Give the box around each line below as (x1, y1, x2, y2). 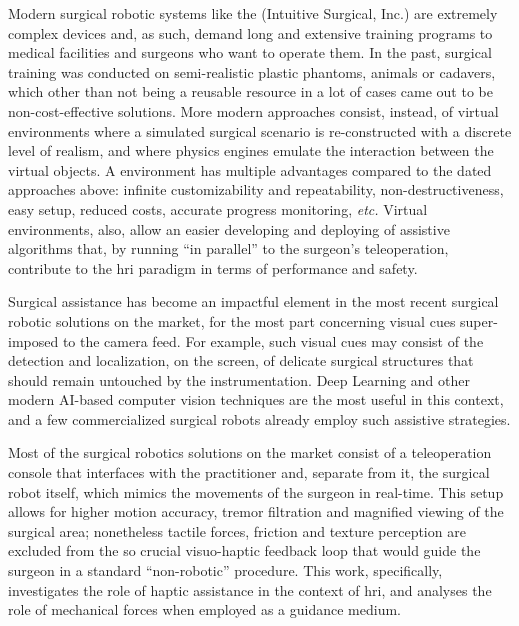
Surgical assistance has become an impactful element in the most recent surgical (8, 291, 499, 312)
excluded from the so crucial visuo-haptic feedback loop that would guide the (8, 540, 481, 561)
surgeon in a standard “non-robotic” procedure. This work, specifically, (8, 560, 443, 581)
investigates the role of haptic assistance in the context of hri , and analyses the (8, 579, 492, 600)
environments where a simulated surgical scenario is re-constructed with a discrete (8, 120, 512, 141)
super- (460, 310, 498, 331)
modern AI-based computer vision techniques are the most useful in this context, (8, 389, 504, 410)
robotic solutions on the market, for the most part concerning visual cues (8, 310, 456, 331)
